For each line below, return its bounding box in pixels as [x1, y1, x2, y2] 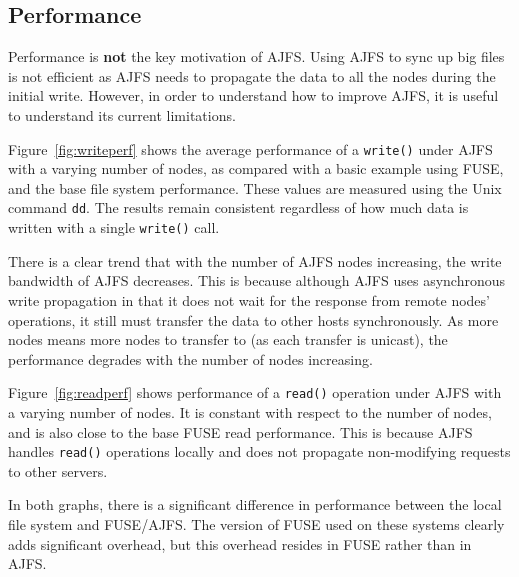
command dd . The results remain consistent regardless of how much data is [8, 197, 469, 218]
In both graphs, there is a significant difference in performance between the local [8, 494, 502, 515]
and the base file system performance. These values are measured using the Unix [8, 177, 502, 198]
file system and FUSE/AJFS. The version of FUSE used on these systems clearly [8, 513, 505, 534]
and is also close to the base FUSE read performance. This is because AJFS [8, 421, 473, 442]
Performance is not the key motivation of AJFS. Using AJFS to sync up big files [8, 46, 505, 67]
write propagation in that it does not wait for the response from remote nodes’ [8, 289, 490, 310]
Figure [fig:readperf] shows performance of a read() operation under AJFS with [8, 382, 502, 403]
